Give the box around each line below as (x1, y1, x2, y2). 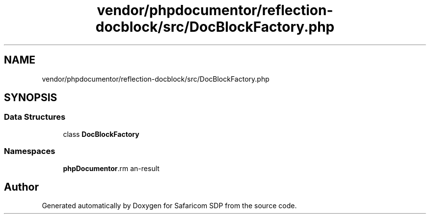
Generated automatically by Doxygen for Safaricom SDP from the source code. (42, 201, 297, 210)
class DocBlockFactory (63, 130, 139, 138)
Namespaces (4, 146, 55, 156)
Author (4, 180, 39, 193)
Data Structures (4, 112, 66, 122)
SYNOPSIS (4, 91, 57, 104)
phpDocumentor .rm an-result (63, 164, 160, 173)
